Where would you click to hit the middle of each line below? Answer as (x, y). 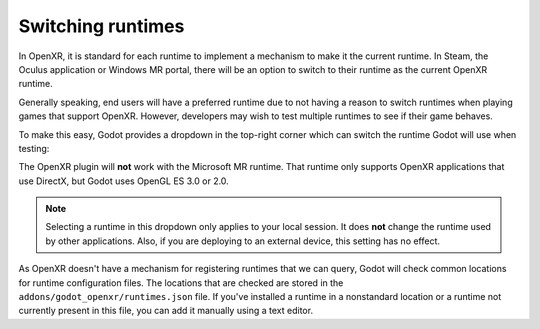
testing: (34, 148)
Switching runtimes (101, 26)
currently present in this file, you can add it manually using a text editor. (166, 311)
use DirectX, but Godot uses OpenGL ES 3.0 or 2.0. (123, 181)
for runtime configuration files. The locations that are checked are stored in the (181, 282)
